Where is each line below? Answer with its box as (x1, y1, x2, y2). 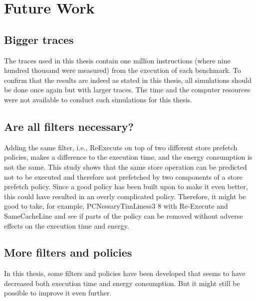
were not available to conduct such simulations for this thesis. (4, 94, 192, 104)
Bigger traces (4, 31, 74, 47)
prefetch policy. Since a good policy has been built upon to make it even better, (4, 181, 248, 192)
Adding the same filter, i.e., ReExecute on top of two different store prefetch (4, 142, 238, 152)
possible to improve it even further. (4, 288, 112, 298)
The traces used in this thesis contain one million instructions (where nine (4, 55, 231, 65)
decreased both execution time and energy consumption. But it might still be (4, 278, 240, 288)
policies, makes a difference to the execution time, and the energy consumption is (4, 152, 253, 162)
